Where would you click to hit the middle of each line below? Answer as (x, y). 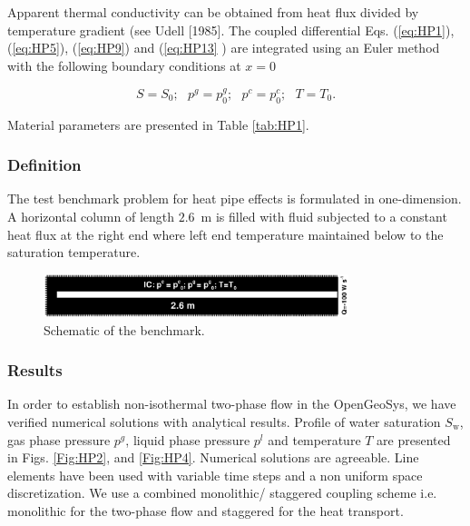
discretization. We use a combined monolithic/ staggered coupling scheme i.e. (222, 493)
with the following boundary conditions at (124, 65)
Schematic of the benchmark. (124, 329)
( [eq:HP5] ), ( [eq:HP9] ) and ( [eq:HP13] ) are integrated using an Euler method (224, 48)
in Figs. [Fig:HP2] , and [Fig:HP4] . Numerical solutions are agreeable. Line (213, 457)
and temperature (314, 439)
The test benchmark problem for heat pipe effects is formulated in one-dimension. (235, 198)
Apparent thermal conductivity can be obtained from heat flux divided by (213, 12)
